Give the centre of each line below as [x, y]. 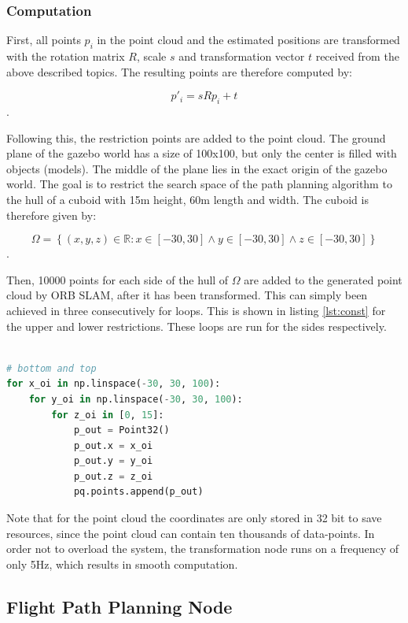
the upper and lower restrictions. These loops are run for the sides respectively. [197, 326]
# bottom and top [51, 368]
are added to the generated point [323, 279]
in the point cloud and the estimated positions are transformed [248, 40]
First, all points [44, 40]
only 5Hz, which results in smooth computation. [122, 564]
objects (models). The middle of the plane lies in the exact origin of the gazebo [197, 168]
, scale [151, 56]
